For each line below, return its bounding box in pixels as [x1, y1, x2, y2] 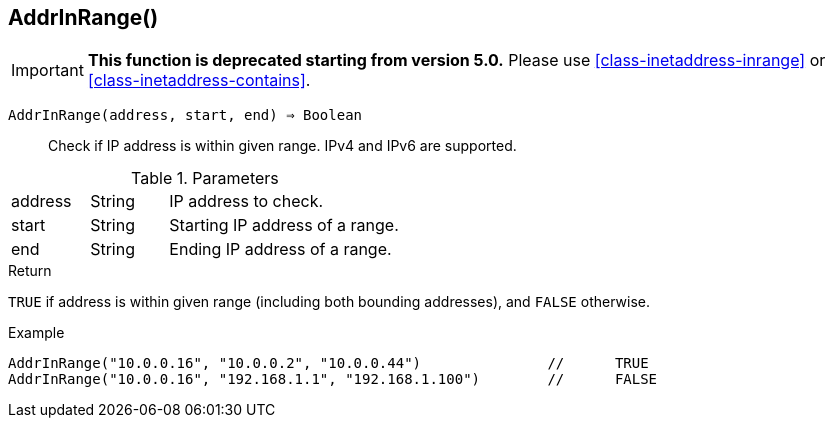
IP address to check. [169, 191, 324, 212]
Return [8, 262, 52, 280]
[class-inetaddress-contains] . [87, 70, 311, 91]
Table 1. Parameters [131, 168, 279, 189]
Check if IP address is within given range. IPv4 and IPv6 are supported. [48, 137, 517, 155]
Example [8, 324, 65, 342]
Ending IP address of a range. [169, 239, 392, 260]
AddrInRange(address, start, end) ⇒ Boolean [8, 107, 363, 124]
